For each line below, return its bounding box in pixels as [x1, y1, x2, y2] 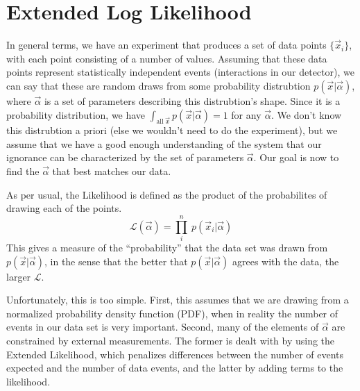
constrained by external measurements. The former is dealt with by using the [6, 333, 335, 347]
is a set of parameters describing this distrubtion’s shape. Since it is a [44, 93, 341, 108]
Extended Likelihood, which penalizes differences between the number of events [6, 347, 344, 361]
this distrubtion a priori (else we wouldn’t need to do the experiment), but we [6, 123, 338, 138]
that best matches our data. [52, 164, 171, 178]
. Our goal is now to [253, 150, 339, 165]
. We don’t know [271, 107, 342, 122]
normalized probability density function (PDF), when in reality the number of [6, 306, 338, 320]
